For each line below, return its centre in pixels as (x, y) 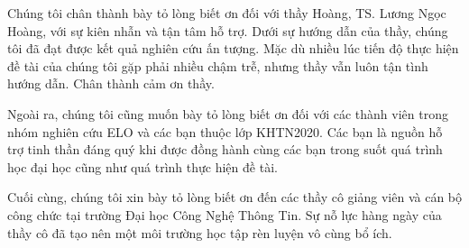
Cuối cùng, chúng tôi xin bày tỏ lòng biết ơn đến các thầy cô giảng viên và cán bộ (234, 197)
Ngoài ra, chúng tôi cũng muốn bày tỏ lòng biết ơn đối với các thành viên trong (228, 113)
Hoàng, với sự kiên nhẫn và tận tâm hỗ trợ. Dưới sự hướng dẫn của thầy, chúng (228, 30)
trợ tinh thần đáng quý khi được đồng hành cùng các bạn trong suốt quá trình (225, 149)
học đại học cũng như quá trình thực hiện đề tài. (143, 166)
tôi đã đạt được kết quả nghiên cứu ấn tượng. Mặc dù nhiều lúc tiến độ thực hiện (233, 48)
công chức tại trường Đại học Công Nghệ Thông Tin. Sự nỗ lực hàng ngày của (225, 214)
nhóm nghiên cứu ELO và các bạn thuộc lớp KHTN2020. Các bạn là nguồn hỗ (225, 131)
